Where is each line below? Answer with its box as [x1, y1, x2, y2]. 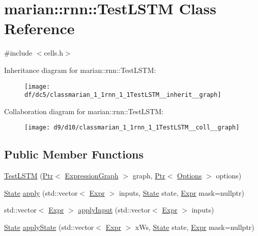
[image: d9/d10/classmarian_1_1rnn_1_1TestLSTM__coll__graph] [24, 124, 240, 132]
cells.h [44, 47, 63, 58]
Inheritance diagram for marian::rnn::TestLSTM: [4, 64, 156, 75]
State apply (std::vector [4, 187, 78, 198]
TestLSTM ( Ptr [4, 170, 53, 181]
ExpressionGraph [65, 170, 119, 181]
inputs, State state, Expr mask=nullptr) [119, 187, 244, 198]
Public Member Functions [4, 146, 144, 162]
